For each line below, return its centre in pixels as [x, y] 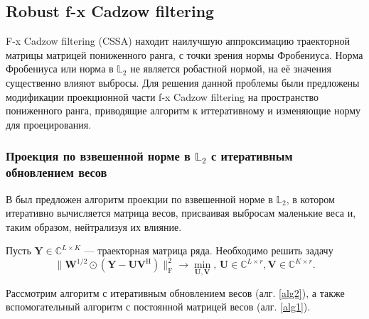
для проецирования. [49, 124]
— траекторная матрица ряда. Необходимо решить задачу [209, 250]
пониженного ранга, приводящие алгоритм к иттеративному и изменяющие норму [183, 110]
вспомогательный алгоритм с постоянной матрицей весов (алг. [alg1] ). [158, 307]
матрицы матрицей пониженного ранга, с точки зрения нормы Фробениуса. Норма [184, 54]
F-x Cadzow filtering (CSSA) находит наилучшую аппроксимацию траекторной [178, 41]
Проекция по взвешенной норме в [98, 156]
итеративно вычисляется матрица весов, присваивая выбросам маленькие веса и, [181, 213]
